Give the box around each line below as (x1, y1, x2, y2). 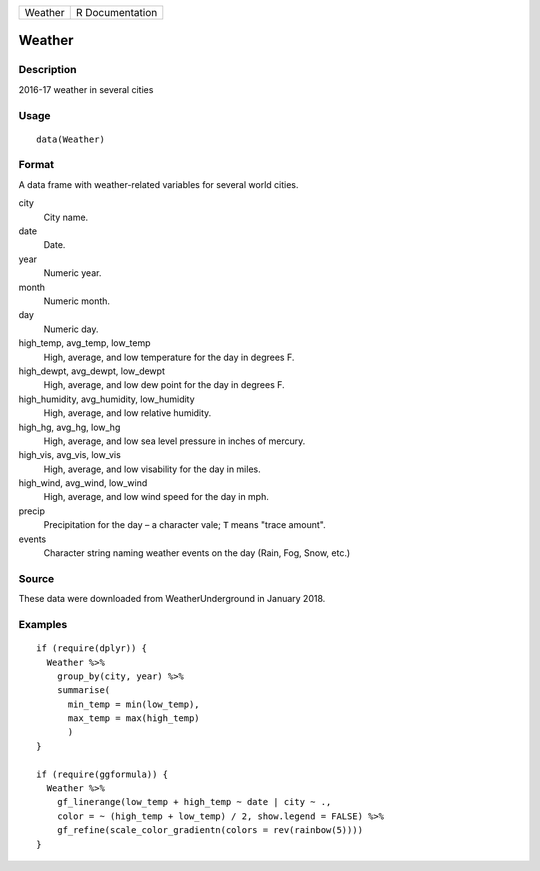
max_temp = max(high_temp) (67, 713, 200, 724)
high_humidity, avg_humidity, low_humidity (18, 393, 195, 405)
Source (18, 571, 55, 585)
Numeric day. (43, 323, 99, 335)
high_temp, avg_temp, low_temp (18, 337, 151, 349)
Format (18, 158, 55, 172)
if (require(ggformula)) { (36, 768, 169, 780)
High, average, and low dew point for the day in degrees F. (43, 379, 285, 391)
